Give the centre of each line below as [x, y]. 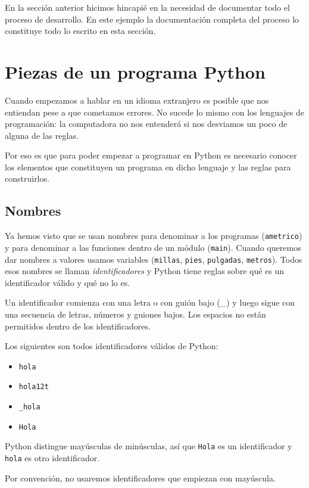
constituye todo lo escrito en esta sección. [80, 31]
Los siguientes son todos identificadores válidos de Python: [112, 346]
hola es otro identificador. [52, 458]
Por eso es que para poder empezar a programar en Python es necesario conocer [151, 155]
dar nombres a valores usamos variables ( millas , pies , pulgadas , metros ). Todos [154, 259]
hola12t [34, 387]
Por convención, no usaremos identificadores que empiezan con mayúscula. [140, 478]
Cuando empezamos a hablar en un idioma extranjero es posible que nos [137, 100]
